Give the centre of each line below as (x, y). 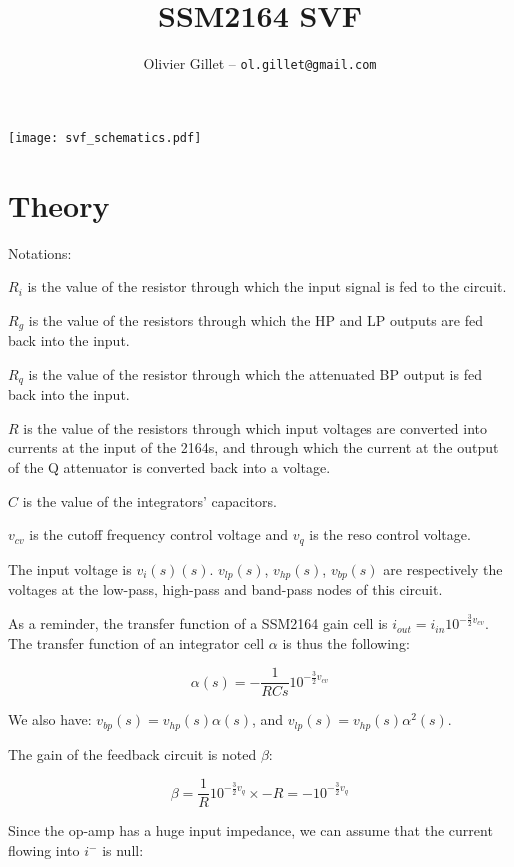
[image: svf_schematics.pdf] (105, 137)
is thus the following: (346, 642)
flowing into (44, 850)
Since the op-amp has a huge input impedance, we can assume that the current (250, 830)
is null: (123, 850)
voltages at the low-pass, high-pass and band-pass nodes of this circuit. (225, 589)
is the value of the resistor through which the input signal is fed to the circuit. (267, 286)
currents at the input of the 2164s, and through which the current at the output (253, 447)
